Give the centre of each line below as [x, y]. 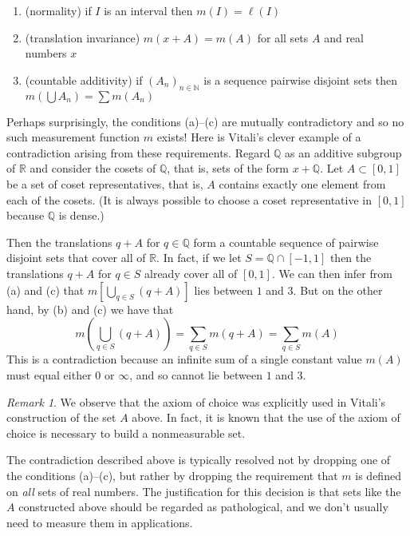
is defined [378, 475]
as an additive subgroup [343, 152]
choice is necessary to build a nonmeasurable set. [126, 433]
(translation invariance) [83, 37]
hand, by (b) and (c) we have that [90, 309]
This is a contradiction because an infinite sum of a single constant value [184, 359]
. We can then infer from [332, 273]
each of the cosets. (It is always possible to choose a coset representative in [189, 199]
